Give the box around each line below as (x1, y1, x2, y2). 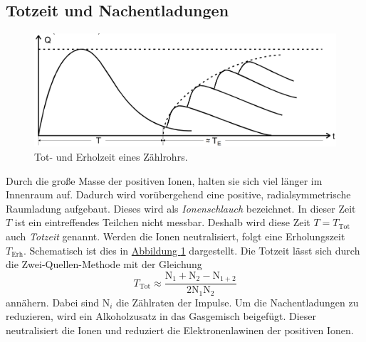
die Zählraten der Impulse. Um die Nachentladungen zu (116, 294, 359, 309)
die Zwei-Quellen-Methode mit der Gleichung (6, 257, 202, 272)
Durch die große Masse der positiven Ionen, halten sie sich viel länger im (6, 173, 323, 188)
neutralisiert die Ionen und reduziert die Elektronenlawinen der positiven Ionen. (6, 322, 354, 337)
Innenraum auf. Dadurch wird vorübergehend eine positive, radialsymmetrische (6, 187, 351, 202)
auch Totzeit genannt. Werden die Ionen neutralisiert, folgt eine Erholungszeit (6, 228, 345, 243)
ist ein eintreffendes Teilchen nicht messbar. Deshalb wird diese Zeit (14, 215, 310, 230)
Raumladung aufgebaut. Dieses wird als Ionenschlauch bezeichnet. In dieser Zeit (6, 201, 356, 215)
